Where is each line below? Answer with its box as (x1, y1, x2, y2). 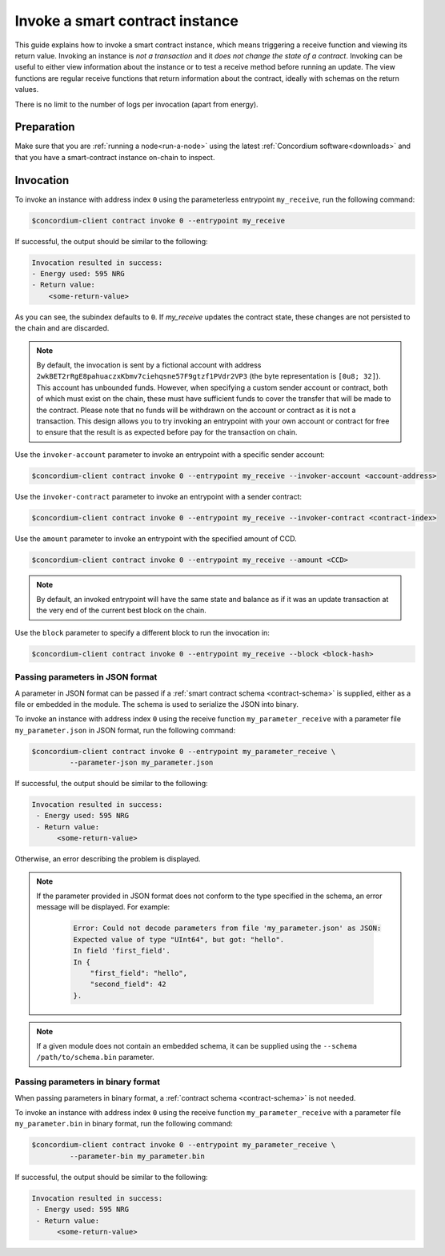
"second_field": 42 (90, 980, 167, 989)
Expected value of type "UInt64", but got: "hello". (73, 935, 285, 944)
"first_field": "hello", (90, 969, 188, 977)
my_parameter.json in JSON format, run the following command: (14, 725, 236, 735)
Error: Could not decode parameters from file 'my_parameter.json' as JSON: (73, 924, 382, 933)
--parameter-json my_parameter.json (69, 758, 214, 768)
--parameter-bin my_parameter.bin (69, 1151, 206, 1161)
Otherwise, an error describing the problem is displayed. (14, 854, 201, 864)
